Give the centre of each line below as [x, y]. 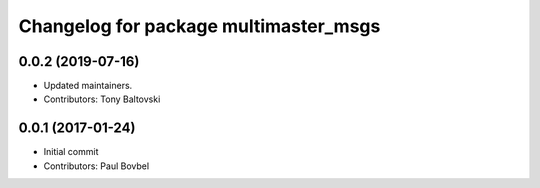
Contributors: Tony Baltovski [102, 99]
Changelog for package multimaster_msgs [199, 26]
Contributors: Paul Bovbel [96, 166]
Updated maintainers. [88, 86]
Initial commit [71, 152]
